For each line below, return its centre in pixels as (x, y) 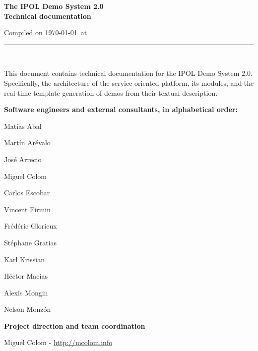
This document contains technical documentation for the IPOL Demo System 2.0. (128, 73)
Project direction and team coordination (75, 325)
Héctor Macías (26, 276)
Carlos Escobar (27, 193)
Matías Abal (23, 126)
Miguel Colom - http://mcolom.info (58, 342)
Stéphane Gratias (31, 242)
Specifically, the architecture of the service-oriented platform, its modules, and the (129, 83)
